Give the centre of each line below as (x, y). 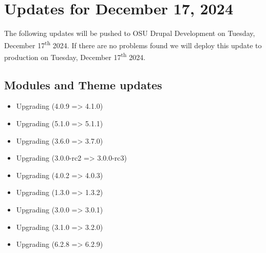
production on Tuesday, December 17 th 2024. (75, 56)
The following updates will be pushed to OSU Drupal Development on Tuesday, (130, 33)
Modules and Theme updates (83, 84)
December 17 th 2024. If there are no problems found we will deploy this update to (133, 44)
